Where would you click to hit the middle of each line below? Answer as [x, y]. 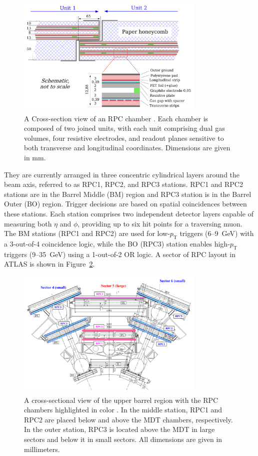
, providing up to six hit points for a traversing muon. [160, 223]
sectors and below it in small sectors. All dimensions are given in [123, 439]
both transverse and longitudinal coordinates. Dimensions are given [127, 148]
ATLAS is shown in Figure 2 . [49, 264]
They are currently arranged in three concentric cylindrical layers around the [122, 174]
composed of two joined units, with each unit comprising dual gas [124, 128]
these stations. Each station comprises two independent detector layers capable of [129, 213]
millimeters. [42, 449]
